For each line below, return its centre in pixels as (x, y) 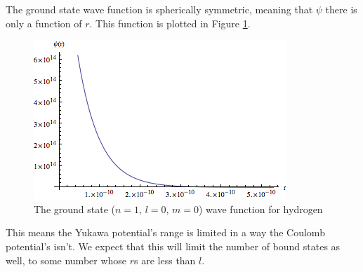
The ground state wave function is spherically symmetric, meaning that (159, 9)
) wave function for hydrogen (261, 209)
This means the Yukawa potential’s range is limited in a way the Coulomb (165, 232)
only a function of (44, 23)
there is (341, 9)
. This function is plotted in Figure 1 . (170, 23)
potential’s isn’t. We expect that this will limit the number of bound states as (173, 246)
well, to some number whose (66, 260)
